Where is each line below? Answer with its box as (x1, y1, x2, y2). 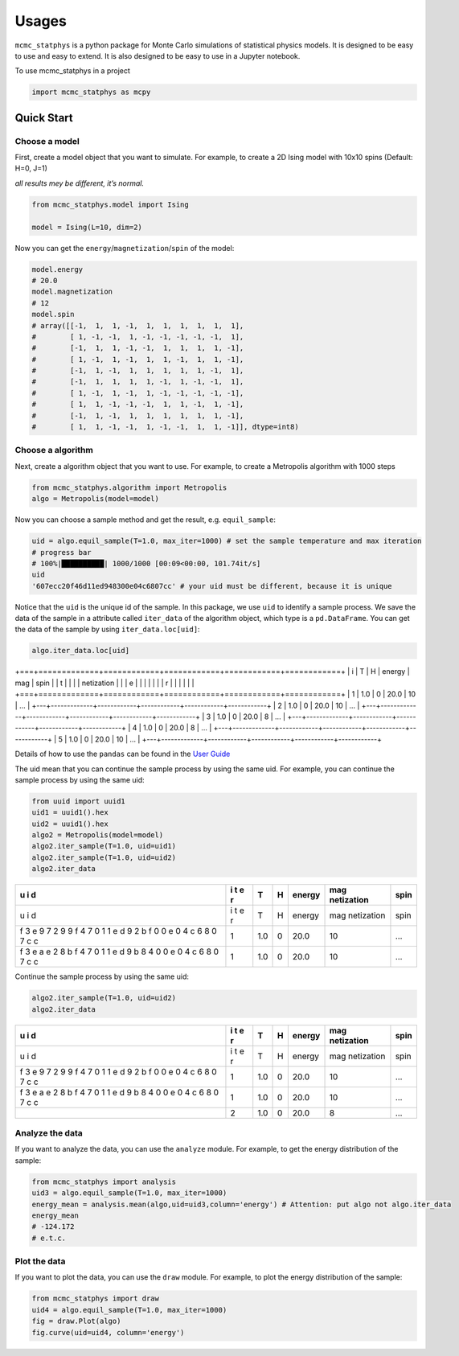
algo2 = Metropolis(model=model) (31, 831, 164, 840)
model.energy (31, 265, 84, 273)
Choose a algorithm (14, 445, 94, 456)
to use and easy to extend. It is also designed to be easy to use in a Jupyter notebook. (14, 51, 301, 60)
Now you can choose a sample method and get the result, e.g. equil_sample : (14, 515, 277, 524)
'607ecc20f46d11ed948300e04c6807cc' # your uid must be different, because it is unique (31, 581, 393, 590)
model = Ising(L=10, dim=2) (31, 222, 142, 232)
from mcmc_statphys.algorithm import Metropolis (31, 483, 227, 492)
